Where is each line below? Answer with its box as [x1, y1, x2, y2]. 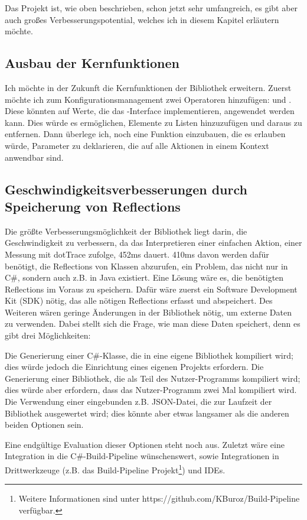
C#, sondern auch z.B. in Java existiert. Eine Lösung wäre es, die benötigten [5, 271, 284, 284]
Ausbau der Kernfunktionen [5, 54, 180, 72]
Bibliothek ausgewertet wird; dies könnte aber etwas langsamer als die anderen [5, 407, 289, 419]
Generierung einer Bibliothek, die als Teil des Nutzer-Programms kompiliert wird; [5, 372, 301, 384]
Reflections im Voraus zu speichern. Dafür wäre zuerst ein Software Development [5, 282, 298, 295]
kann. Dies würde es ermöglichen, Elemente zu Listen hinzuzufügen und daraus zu [5, 116, 302, 128]
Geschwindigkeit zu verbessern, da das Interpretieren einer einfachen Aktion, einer [5, 236, 302, 249]
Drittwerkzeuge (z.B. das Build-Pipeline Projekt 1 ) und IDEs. [5, 462, 226, 476]
